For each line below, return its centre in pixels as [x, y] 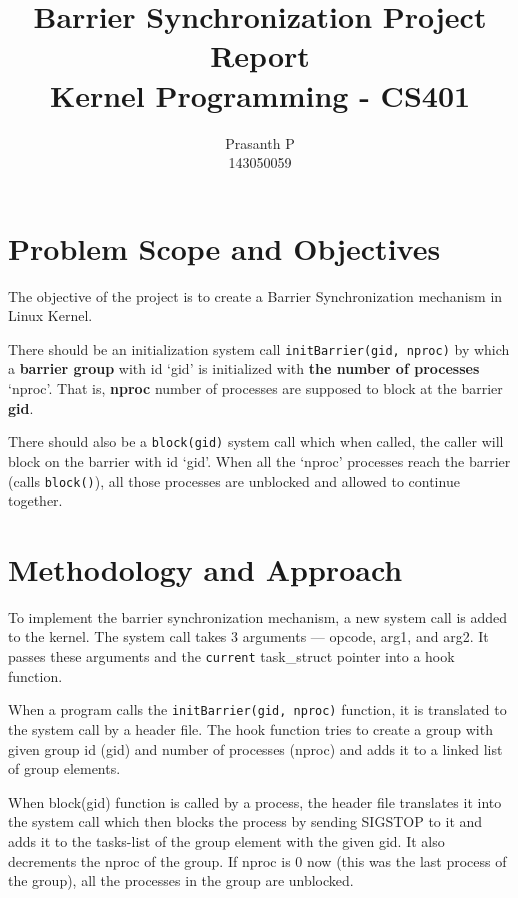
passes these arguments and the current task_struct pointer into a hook [231, 656]
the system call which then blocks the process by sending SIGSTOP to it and [245, 821]
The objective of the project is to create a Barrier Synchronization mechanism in [255, 295]
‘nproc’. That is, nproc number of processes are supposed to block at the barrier [255, 388]
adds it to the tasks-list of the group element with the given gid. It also [226, 840]
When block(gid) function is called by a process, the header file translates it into [255, 801]
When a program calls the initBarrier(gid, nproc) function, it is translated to [257, 709]
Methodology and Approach [205, 568]
